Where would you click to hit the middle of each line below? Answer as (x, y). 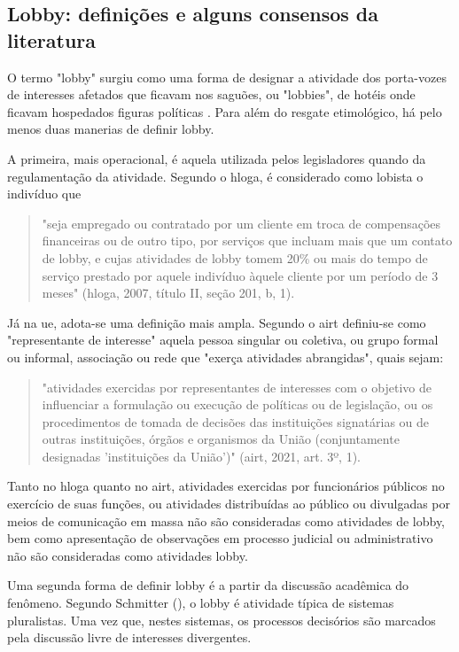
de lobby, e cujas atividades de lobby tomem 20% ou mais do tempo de (235, 257)
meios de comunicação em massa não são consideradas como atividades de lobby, (226, 520)
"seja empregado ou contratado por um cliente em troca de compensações (241, 223)
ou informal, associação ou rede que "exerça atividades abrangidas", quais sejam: (226, 357)
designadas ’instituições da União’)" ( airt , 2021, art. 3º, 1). (201, 456)
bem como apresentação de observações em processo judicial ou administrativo (220, 538)
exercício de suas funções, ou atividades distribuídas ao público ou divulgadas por (229, 504)
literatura (52, 39)
